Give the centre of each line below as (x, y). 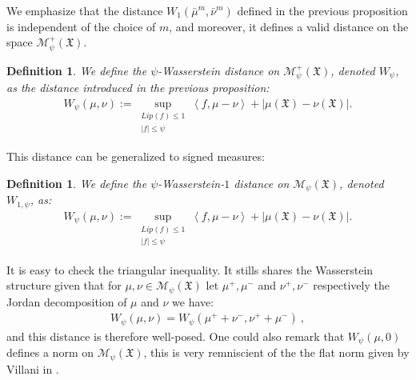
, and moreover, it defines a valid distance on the (289, 26)
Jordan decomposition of (67, 301)
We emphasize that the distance (85, 10)
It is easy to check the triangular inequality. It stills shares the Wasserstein (190, 269)
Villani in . (33, 368)
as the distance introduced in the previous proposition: (138, 88)
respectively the (351, 285)
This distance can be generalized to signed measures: (136, 156)
